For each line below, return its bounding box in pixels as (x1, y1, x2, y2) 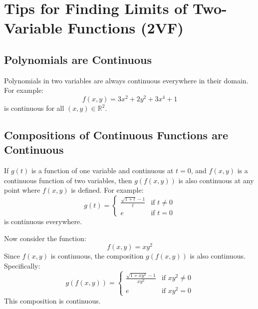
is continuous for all (4, 103, 64, 113)
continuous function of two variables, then (4, 175, 132, 185)
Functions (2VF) (67, 17, 184, 38)
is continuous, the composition (50, 251, 144, 261)
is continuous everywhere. (4, 216, 82, 226)
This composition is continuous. (4, 295, 101, 306)
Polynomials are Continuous (4, 51, 152, 67)
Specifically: (4, 260, 40, 271)
